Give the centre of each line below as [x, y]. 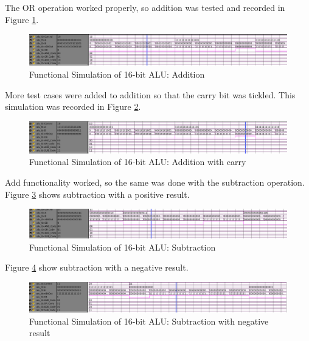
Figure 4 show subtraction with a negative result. [97, 267]
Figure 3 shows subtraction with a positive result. [97, 194]
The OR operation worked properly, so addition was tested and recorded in [145, 7]
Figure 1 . [22, 19]
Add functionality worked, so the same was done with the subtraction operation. [155, 182]
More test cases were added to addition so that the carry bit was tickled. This [150, 94]
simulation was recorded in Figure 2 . [73, 106]
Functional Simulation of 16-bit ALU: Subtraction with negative [149, 321]
